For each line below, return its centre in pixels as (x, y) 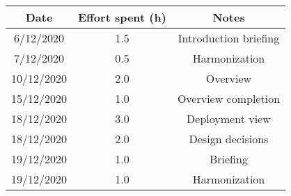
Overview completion (229, 98)
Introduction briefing (229, 38)
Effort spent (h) (122, 17)
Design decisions (229, 139)
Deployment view (229, 119)
